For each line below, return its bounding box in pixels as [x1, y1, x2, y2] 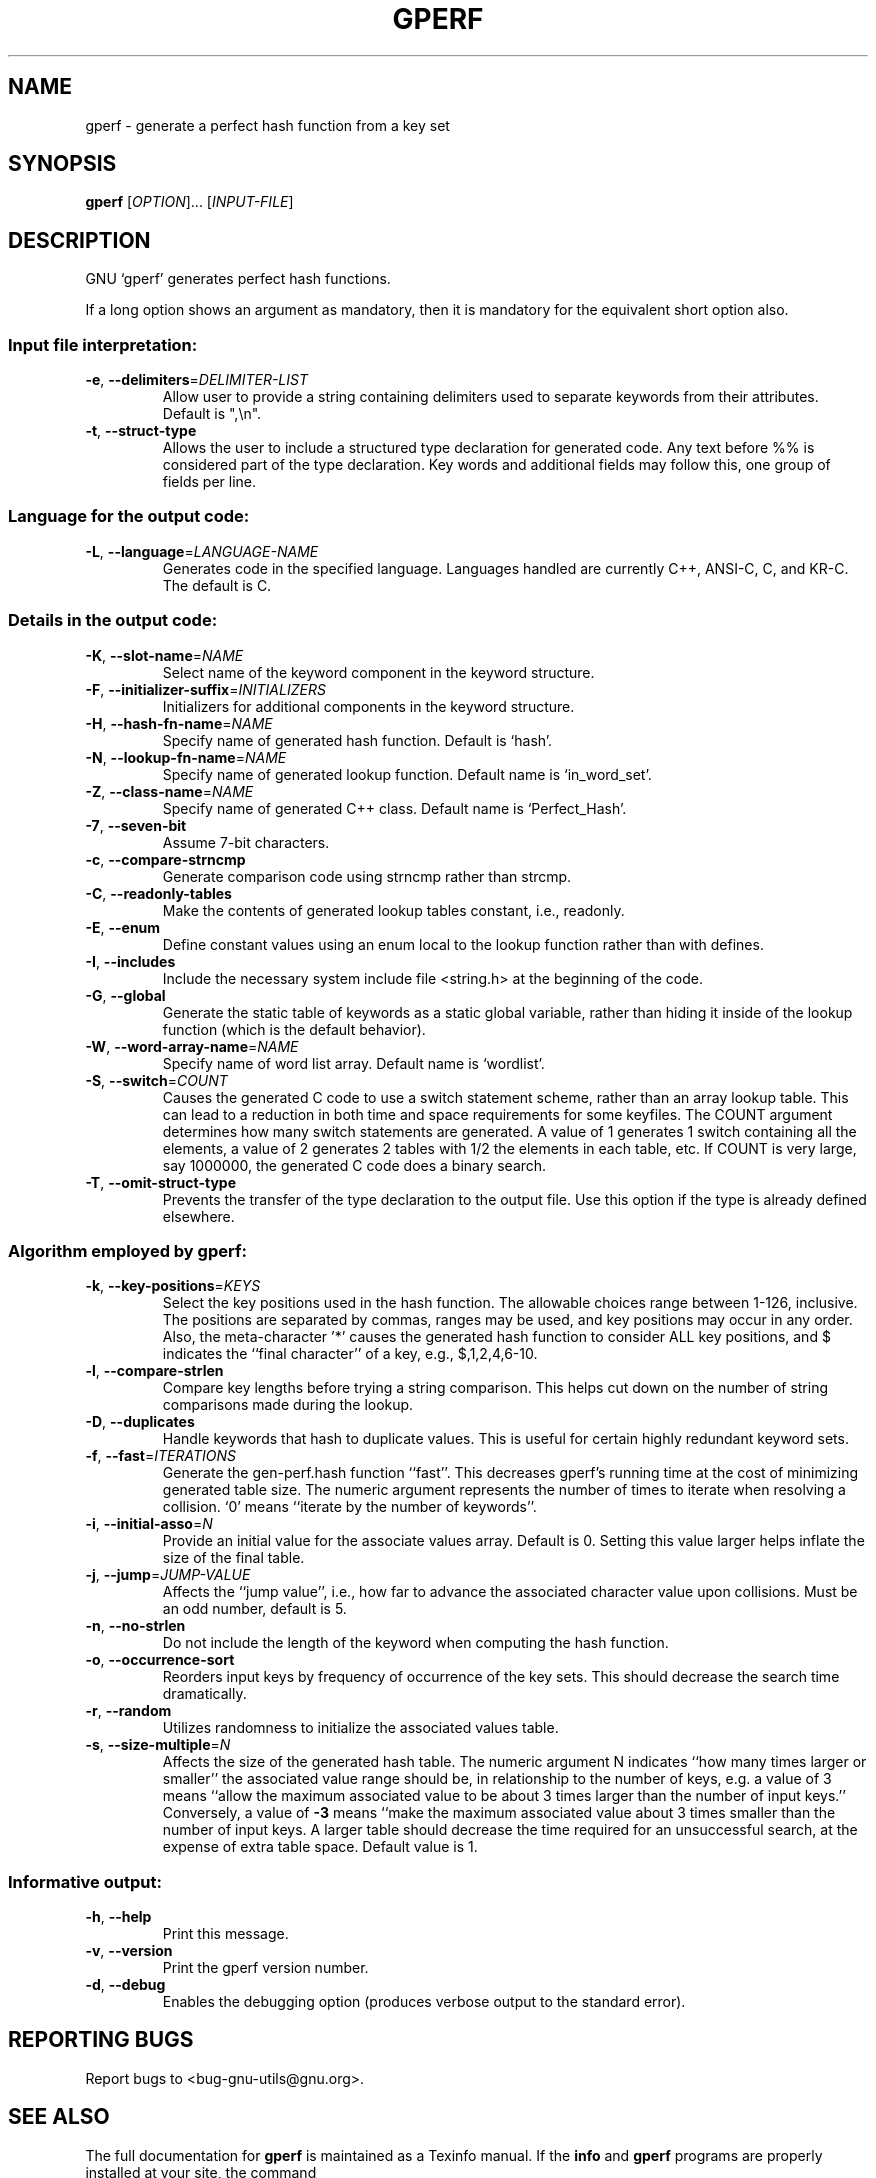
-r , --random [85, 1702, 172, 1720]
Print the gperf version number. [162, 1959, 369, 1977]
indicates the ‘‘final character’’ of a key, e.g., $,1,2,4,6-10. [162, 1345, 538, 1363]
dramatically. [162, 1685, 247, 1703]
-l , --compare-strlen [85, 1362, 224, 1380]
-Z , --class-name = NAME [85, 782, 254, 800]
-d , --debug [85, 1976, 166, 1994]
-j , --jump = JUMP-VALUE [85, 1566, 251, 1584]
